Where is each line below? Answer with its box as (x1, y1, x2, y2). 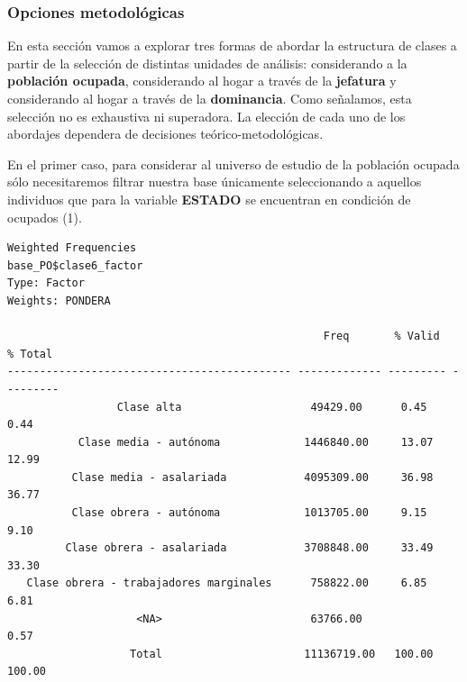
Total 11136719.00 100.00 (130, 647, 434, 660)
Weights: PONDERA (7, 294, 111, 307)
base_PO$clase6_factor (7, 259, 143, 272)
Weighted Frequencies (7, 241, 137, 255)
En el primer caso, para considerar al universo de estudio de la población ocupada (7, 154, 460, 173)
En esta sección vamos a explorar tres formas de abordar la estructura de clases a (7, 36, 457, 55)
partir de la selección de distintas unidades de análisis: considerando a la (7, 53, 407, 72)
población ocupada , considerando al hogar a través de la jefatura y (7, 71, 397, 90)
